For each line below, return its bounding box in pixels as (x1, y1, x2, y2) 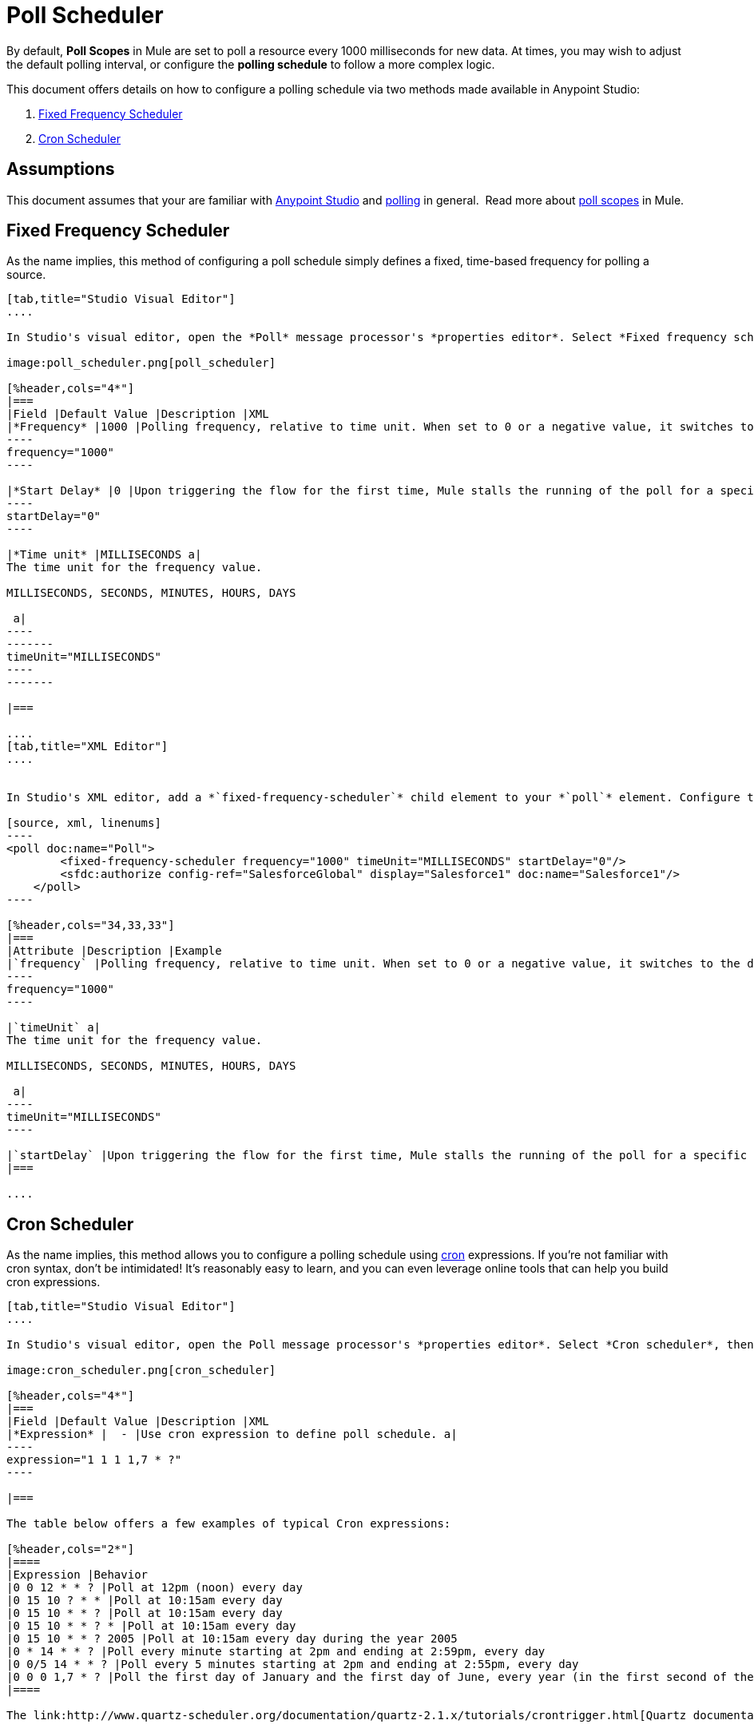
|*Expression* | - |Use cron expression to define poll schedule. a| (6, 1428, 458, 1441)
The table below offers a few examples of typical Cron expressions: (6, 1517, 451, 1531)
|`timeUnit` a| (6, 1021, 101, 1035)
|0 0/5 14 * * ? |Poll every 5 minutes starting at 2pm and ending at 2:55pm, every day (6, 1658, 579, 1671)
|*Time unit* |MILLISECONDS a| (6, 548, 202, 562)
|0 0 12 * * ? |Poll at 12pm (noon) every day (6, 1581, 303, 1595)
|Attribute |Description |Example (6, 944, 222, 958)
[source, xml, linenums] (6, 816, 161, 830)
